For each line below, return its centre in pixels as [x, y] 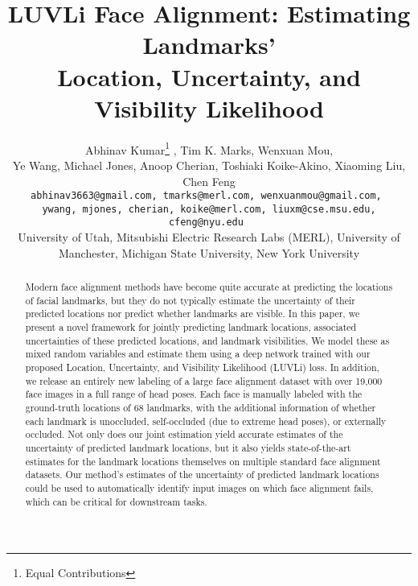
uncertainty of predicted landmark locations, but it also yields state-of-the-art [188, 447]
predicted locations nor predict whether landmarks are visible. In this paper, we [193, 314]
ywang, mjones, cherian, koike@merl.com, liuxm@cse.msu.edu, [209, 209]
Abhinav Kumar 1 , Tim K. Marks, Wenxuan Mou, [209, 148]
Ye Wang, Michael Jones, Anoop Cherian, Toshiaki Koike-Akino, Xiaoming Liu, [209, 165]
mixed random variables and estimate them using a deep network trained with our [198, 354]
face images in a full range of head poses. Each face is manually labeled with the [194, 394]
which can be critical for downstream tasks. [116, 501]
